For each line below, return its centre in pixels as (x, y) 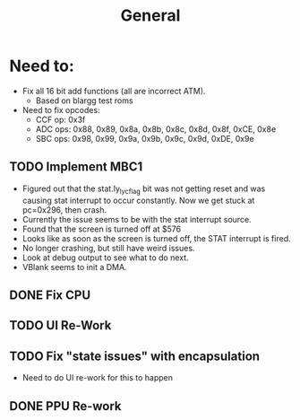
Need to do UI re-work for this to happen (97, 378)
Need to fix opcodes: (61, 109)
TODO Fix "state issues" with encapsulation (135, 356)
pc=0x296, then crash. (64, 210)
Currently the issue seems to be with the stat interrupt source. (137, 219)
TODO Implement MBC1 (76, 167)
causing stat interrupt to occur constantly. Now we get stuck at (138, 200)
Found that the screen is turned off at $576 (102, 229)
